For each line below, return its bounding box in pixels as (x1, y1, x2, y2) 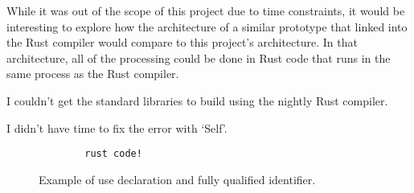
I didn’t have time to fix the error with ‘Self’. (6, 119, 227, 136)
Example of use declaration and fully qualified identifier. (39, 170, 316, 187)
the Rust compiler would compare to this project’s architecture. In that (6, 34, 358, 51)
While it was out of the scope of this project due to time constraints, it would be (6, 2, 405, 18)
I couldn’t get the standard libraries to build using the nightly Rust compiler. (6, 92, 388, 109)
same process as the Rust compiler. (6, 65, 179, 82)
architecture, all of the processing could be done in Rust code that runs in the (6, 49, 391, 66)
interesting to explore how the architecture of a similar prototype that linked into (6, 18, 408, 35)
